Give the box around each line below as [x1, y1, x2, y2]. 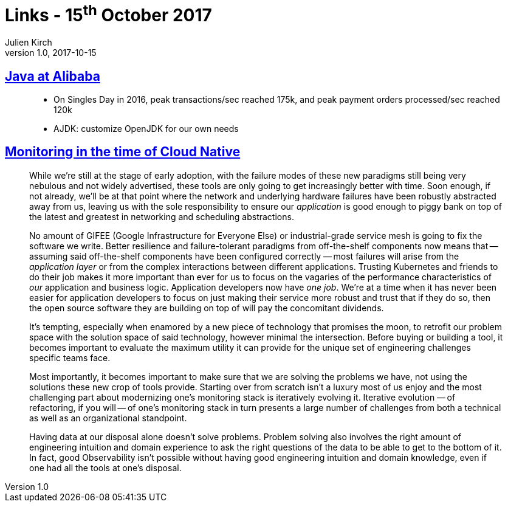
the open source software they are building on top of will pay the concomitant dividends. [29, 302, 384, 313]
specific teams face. [29, 352, 111, 363]
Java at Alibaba [5, 68, 100, 84]
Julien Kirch [5, 37, 52, 48]
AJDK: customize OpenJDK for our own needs [53, 123, 239, 134]
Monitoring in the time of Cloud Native [5, 144, 241, 160]
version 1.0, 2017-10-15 [5, 47, 97, 58]
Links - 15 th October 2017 [5, 1, 212, 26]
